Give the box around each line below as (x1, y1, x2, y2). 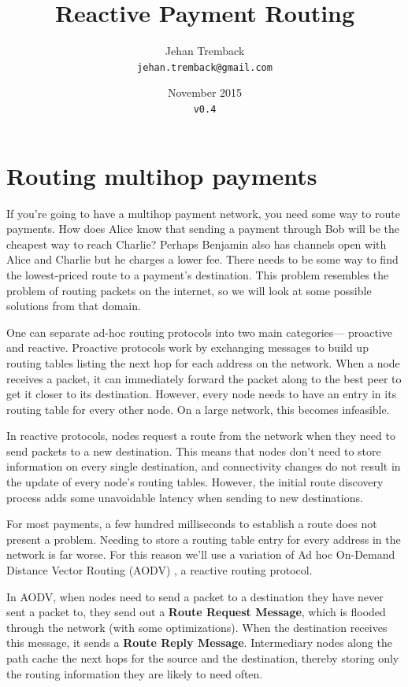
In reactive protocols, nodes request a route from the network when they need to (6, 427, 395, 444)
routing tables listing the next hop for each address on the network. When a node (6, 354, 400, 371)
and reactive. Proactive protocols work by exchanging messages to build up (6, 339, 369, 356)
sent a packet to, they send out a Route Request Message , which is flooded (6, 604, 386, 620)
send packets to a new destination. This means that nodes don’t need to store (6, 442, 381, 459)
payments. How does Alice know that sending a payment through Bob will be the (6, 220, 399, 237)
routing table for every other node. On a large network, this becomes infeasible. (6, 401, 390, 417)
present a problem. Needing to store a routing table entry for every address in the (6, 530, 401, 547)
